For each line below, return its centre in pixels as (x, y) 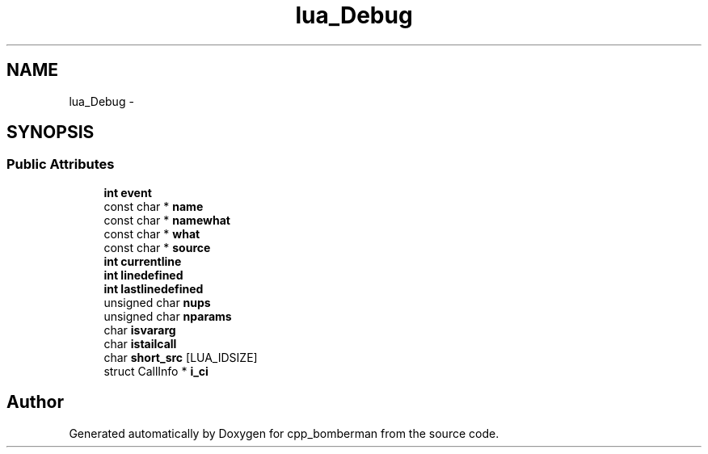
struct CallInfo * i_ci (156, 371)
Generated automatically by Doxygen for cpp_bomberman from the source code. (284, 433)
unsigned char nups (157, 302)
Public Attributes (61, 164)
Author (35, 402)
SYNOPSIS (51, 132)
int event (128, 192)
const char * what (152, 233)
